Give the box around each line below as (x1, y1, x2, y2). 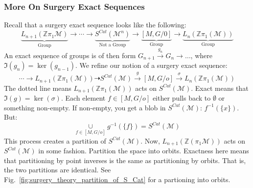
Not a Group (99, 42, 126, 48)
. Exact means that (191, 83, 249, 93)
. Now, (140, 135, 160, 146)
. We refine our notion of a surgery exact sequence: (75, 60, 228, 70)
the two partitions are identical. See (4, 165, 111, 175)
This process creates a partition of (4, 135, 106, 146)
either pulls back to (152, 93, 211, 103)
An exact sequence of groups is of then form (4, 50, 136, 60)
